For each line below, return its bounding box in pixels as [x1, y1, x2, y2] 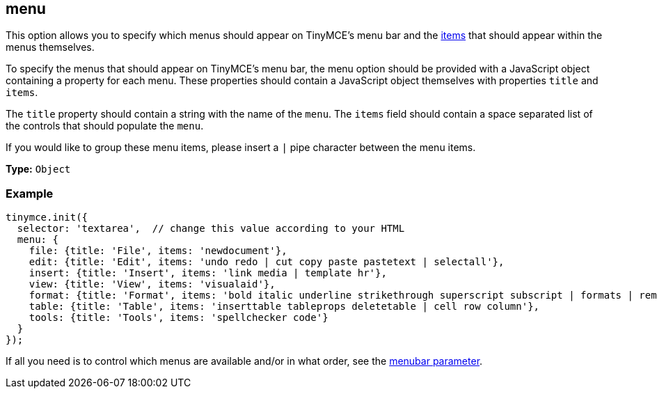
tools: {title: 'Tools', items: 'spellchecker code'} [29, 312, 328, 324]
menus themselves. [6, 41, 95, 54]
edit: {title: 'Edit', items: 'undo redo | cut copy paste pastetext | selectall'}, [29, 256, 505, 268]
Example [6, 186, 54, 200]
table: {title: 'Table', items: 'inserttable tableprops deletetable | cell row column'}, [29, 301, 540, 313]
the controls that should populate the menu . [6, 120, 204, 132]
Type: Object [6, 163, 71, 175]
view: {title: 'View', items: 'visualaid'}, [29, 278, 276, 290]
